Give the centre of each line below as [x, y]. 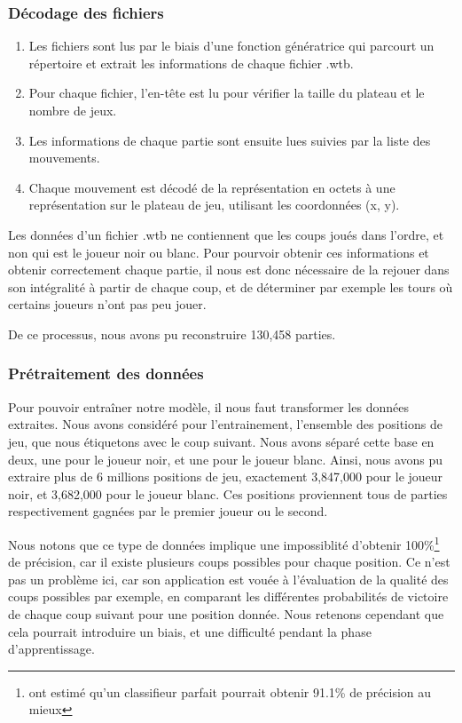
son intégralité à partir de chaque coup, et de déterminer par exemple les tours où [231, 286]
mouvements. [64, 158]
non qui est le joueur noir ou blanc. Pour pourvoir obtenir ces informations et [219, 252]
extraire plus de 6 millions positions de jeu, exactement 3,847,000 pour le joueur [226, 477]
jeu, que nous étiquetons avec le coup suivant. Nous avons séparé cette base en [221, 441]
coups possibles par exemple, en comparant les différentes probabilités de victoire [228, 596]
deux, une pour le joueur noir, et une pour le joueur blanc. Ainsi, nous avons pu [226, 459]
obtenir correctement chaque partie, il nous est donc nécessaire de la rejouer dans [229, 270]
